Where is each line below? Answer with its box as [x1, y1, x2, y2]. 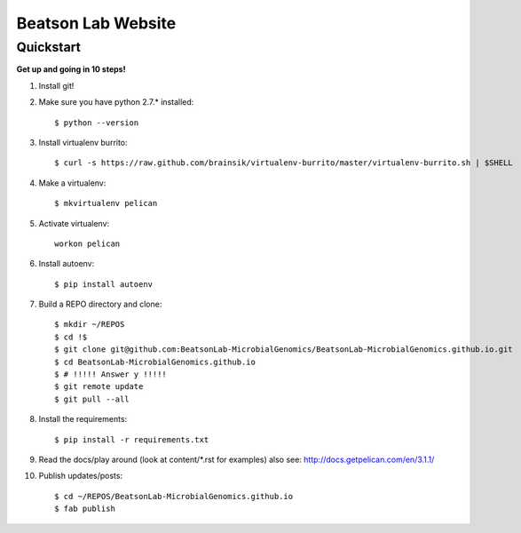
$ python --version [54, 117, 139, 128]
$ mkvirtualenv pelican [54, 198, 158, 209]
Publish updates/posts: [38, 471, 123, 481]
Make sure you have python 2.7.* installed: [38, 97, 194, 107]
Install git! [38, 80, 75, 91]
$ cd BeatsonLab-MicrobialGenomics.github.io [54, 356, 257, 367]
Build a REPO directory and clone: [38, 298, 162, 310]
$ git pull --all [54, 394, 130, 404]
